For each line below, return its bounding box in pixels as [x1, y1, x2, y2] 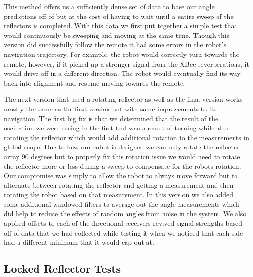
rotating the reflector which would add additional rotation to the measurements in [4, 132, 249, 142]
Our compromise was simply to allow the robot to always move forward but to [4, 170, 238, 181]
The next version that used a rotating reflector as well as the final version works [4, 94, 243, 104]
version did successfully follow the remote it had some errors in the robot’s [4, 39, 226, 50]
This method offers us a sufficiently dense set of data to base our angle [4, 1, 215, 11]
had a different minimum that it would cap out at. [4, 237, 154, 247]
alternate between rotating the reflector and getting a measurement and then [4, 180, 234, 190]
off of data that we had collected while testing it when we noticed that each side [4, 227, 243, 238]
